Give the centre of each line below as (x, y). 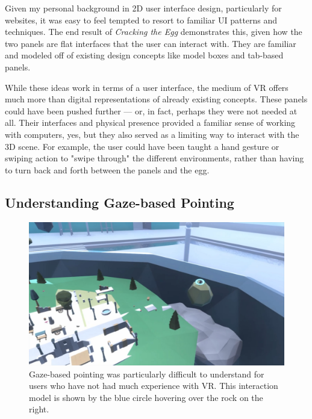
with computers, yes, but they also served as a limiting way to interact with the (152, 134)
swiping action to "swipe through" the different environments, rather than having (154, 158)
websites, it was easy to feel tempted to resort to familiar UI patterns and (141, 20)
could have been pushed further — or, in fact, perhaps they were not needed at (151, 110)
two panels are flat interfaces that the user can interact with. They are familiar (151, 43)
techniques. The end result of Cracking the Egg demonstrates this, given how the (154, 32)
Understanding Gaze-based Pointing (120, 202)
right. (39, 409)
